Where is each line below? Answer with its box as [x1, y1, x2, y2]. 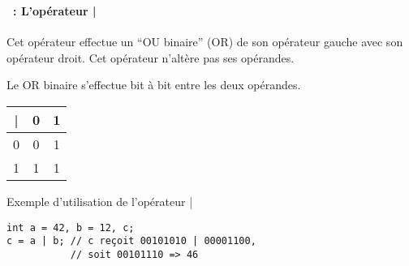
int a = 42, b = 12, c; [6, 221, 135, 234]
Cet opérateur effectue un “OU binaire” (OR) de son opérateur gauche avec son [6, 33, 403, 50]
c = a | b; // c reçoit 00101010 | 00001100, [6, 235, 256, 247]
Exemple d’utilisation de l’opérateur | [6, 192, 193, 209]
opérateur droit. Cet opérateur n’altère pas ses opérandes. [6, 49, 295, 66]
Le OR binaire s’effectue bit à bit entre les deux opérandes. [6, 76, 301, 93]
